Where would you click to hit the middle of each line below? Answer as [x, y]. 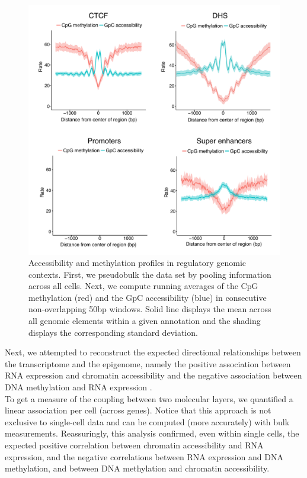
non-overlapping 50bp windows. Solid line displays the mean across [150, 309]
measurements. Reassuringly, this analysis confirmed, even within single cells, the [152, 433]
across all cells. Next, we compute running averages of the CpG [143, 286]
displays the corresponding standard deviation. [113, 332]
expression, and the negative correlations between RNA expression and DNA [144, 456]
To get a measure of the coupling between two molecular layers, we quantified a [149, 398]
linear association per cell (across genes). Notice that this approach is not [138, 410]
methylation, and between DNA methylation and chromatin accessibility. [137, 468]
